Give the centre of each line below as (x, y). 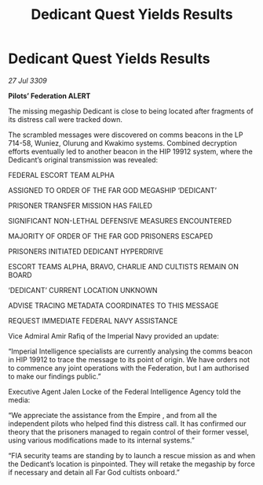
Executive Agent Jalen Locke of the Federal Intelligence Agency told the (124, 391)
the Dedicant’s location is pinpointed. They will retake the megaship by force (131, 464)
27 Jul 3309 (27, 80)
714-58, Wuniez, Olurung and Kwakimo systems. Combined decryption (122, 143)
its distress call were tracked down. (66, 119)
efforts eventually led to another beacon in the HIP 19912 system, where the (130, 151)
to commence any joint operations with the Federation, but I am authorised (129, 368)
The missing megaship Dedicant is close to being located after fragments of (131, 111)
